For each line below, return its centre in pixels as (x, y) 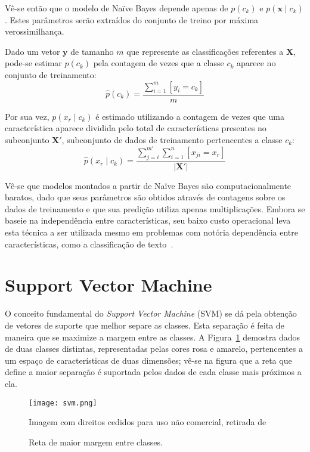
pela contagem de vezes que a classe (159, 63)
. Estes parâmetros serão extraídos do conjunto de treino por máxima (132, 19)
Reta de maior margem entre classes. (96, 442)
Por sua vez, (27, 116)
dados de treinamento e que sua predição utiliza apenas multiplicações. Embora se (155, 208)
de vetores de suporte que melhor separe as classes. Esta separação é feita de (145, 325)
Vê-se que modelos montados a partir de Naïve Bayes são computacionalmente (148, 185)
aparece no (256, 63)
